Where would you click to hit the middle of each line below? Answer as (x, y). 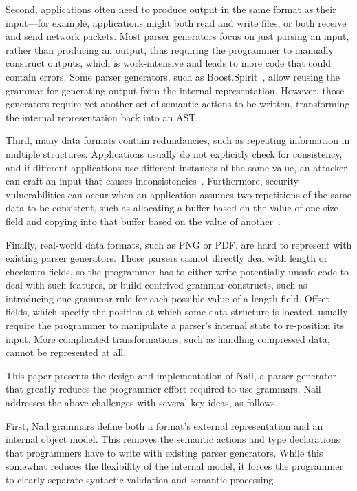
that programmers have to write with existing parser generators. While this (164, 452)
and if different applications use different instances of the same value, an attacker (176, 167)
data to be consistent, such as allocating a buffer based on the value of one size (172, 208)
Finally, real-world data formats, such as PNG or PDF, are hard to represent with (179, 244)
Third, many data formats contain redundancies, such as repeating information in (178, 140)
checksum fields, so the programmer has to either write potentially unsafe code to (177, 271)
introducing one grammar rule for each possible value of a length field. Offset (167, 298)
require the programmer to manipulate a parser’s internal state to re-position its (175, 325)
